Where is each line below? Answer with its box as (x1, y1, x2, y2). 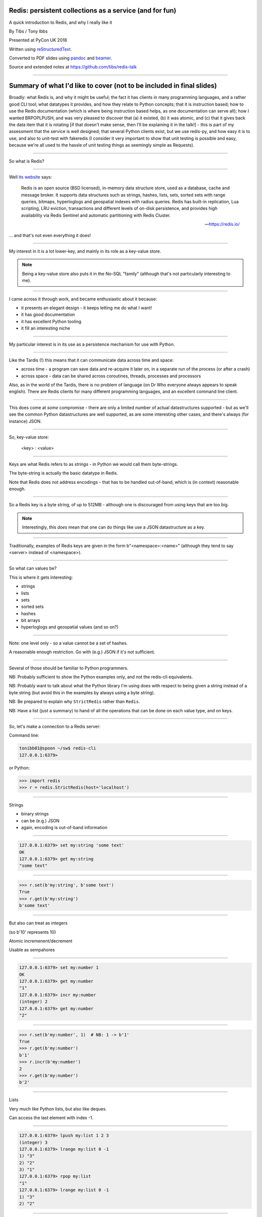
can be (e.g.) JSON (21, 818, 60, 824)
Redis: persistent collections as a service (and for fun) (9, 6, 177, 15)
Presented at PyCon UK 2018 (9, 37, 67, 43)
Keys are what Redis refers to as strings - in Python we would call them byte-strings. (9, 461, 178, 467)
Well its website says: (9, 174, 52, 180)
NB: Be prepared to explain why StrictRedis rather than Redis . (9, 699, 140, 704)
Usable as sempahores (9, 947, 55, 953)
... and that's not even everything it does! (9, 232, 91, 238)
